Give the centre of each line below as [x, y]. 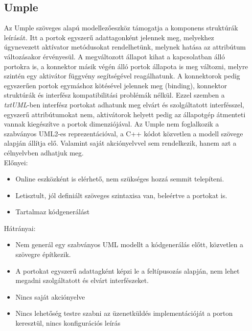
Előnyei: [16, 162]
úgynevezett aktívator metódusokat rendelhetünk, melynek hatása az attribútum [125, 47]
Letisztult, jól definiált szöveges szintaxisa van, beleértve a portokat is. [121, 195]
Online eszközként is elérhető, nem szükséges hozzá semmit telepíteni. [120, 179]
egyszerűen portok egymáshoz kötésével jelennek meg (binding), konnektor [115, 85]
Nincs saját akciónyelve [50, 296]
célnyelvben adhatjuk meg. [44, 152]
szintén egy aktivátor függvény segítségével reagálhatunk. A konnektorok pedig [122, 76]
